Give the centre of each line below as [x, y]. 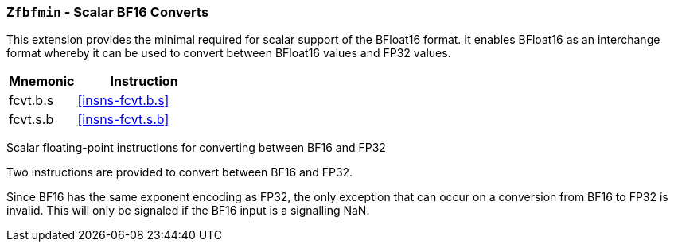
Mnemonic [42, 81]
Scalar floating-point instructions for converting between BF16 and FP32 [196, 148]
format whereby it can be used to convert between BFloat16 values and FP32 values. [229, 53]
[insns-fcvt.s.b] [123, 120]
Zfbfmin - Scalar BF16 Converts [108, 12]
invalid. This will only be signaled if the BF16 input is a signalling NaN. [188, 211]
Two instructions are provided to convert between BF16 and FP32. [180, 172]
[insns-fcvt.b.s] [123, 101]
